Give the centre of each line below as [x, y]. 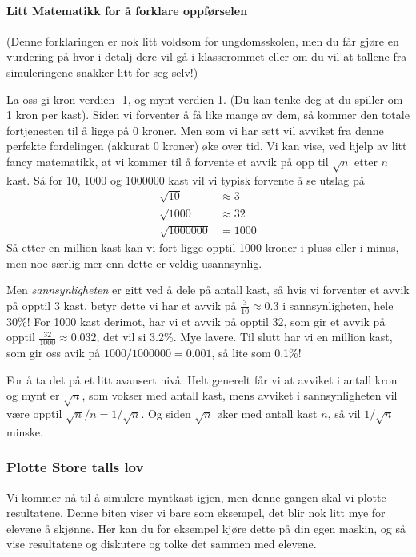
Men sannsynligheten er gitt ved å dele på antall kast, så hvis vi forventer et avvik [208, 290]
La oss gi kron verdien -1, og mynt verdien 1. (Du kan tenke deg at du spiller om [205, 99]
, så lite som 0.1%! [256, 353]
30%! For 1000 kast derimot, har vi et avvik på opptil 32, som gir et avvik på [196, 321]
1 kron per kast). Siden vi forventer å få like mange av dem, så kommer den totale [208, 115]
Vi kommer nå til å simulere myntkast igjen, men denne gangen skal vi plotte [196, 497]
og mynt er [33, 395]
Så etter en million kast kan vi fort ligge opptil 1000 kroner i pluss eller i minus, [203, 247]
